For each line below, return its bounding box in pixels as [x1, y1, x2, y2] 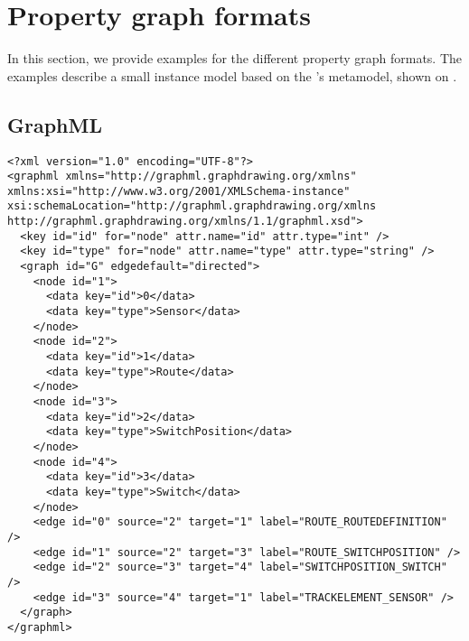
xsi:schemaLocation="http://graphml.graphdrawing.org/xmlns [7, 200, 377, 213]
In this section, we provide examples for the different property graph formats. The [7, 49, 463, 68]
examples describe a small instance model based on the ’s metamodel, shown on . [7, 66, 457, 85]
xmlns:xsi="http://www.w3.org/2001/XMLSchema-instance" [7, 184, 351, 198]
